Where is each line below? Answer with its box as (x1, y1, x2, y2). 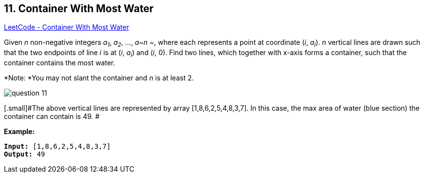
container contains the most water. (4, 59, 116, 67)
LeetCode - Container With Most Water (4, 23, 129, 32)
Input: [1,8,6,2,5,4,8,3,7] (4, 142, 111, 151)
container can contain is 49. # (4, 112, 100, 121)
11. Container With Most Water (4, 2, 154, 15)
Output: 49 (4, 150, 45, 158)
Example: (4, 127, 35, 136)
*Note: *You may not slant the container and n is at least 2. (4, 74, 194, 82)
